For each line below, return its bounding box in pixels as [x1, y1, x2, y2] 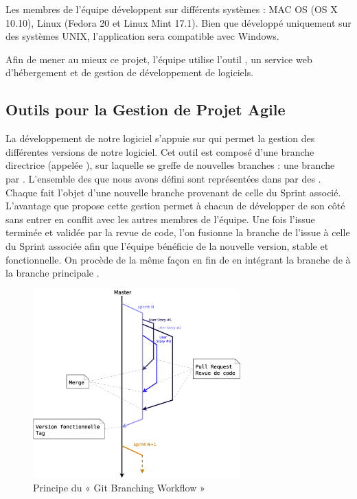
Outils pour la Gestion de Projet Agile [5, 99, 286, 120]
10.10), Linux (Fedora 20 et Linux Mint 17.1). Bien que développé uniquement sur [5, 15, 352, 30]
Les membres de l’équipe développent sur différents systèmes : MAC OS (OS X [5, 2, 338, 16]
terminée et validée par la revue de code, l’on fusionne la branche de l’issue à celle [5, 225, 350, 240]
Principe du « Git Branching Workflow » [33, 480, 205, 495]
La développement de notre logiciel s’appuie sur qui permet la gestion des [5, 131, 315, 146]
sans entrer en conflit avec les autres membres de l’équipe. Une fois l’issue [5, 211, 315, 226]
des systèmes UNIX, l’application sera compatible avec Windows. [5, 29, 279, 43]
